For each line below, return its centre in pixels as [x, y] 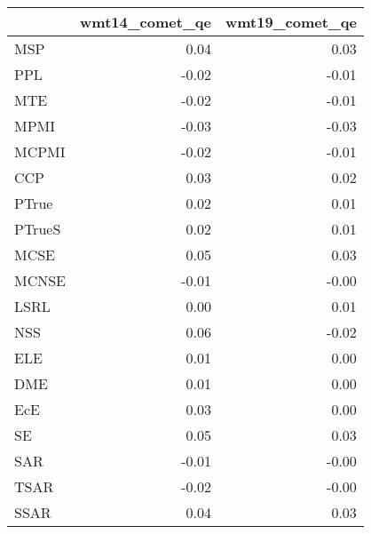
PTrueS [38, 229]
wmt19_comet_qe [291, 22]
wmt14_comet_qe [146, 22]
